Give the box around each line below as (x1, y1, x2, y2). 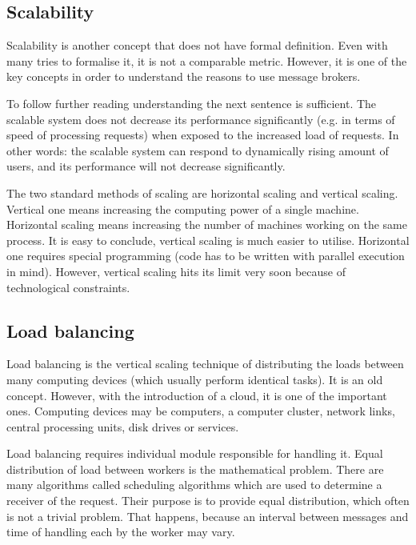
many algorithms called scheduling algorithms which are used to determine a (6, 476, 382, 493)
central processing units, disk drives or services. (6, 418, 239, 435)
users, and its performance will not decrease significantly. (6, 158, 286, 174)
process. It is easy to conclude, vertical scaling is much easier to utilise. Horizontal (6, 231, 410, 248)
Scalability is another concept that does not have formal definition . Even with (6, 37, 388, 54)
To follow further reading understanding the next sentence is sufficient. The (6, 94, 377, 111)
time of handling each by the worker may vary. (6, 523, 235, 540)
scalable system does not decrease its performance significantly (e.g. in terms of (6, 110, 395, 127)
